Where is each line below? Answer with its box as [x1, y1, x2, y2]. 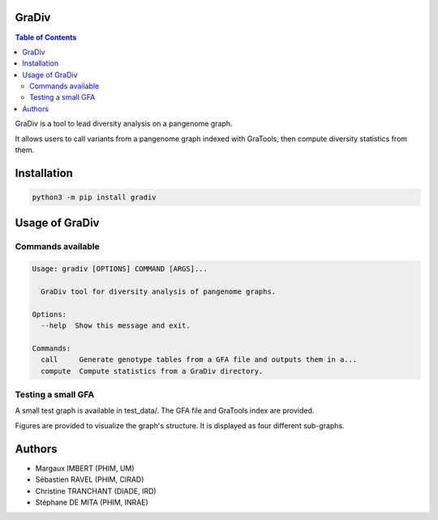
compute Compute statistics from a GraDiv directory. [41, 366, 264, 376]
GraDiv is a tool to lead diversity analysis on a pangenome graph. [15, 118, 233, 129]
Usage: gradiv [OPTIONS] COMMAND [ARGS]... [32, 264, 208, 273]
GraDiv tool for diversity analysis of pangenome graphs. [41, 286, 277, 296]
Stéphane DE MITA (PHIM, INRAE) [35, 497, 149, 507]
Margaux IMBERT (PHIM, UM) [35, 463, 135, 473]
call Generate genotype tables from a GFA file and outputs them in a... [41, 355, 358, 364]
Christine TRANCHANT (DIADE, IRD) [35, 486, 157, 496]
